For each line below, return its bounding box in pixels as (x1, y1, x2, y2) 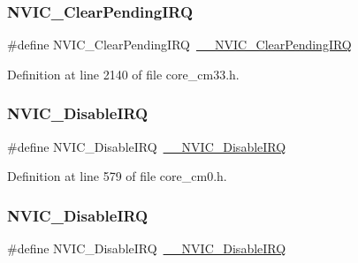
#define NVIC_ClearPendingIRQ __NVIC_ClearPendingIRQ (7, 35, 352, 54)
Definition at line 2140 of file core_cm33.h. (7, 64, 240, 83)
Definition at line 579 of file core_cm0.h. (7, 167, 227, 185)
